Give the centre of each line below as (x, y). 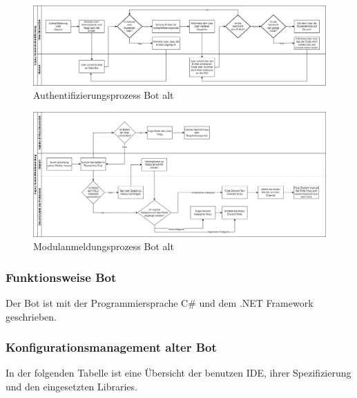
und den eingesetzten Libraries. (71, 387)
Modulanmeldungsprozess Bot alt (104, 246)
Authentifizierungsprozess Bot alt (104, 95)
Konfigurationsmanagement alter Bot (111, 347)
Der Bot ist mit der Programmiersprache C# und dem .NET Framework (160, 303)
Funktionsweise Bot (61, 277)
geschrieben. (31, 316)
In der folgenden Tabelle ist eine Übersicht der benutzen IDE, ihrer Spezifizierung (178, 373)
